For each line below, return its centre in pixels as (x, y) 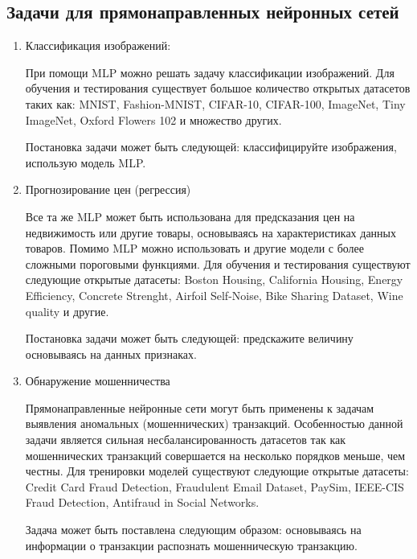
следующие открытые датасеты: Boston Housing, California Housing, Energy (214, 279)
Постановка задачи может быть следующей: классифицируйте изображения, (211, 147)
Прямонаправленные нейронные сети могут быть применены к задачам (200, 407)
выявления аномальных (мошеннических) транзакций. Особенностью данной (214, 423)
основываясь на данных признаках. (111, 353)
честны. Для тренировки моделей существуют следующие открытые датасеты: (217, 471)
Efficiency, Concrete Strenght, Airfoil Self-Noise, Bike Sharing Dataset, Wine (214, 295)
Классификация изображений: (98, 45)
